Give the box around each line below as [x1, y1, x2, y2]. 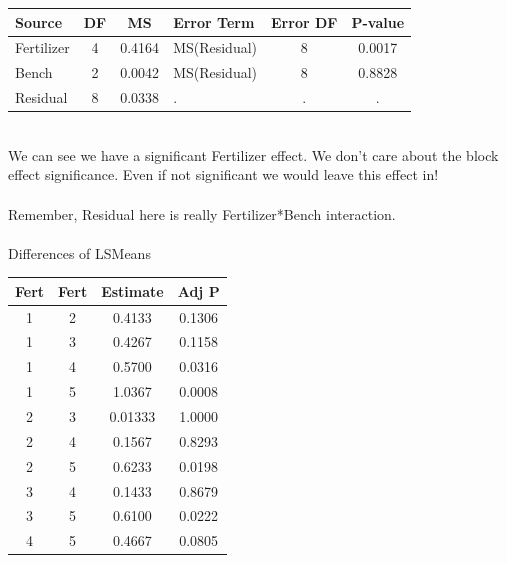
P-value [351, 11, 405, 32]
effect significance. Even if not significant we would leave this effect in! [8, 164, 439, 185]
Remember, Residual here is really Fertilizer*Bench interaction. [8, 203, 396, 224]
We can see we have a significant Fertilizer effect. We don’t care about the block [8, 144, 499, 165]
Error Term [173, 11, 255, 32]
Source [15, 11, 63, 32]
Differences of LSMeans [8, 242, 151, 263]
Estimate [101, 280, 164, 301]
